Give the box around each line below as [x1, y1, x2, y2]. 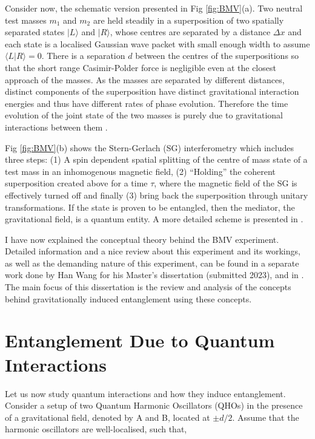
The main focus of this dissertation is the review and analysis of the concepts [5, 281, 291, 293]
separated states [5, 26, 65, 38]
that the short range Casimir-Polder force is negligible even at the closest [5, 61, 276, 73]
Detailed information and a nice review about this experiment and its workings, [5, 245, 300, 257]
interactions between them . [5, 120, 108, 133]
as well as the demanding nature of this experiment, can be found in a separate [5, 256, 299, 269]
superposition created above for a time [5, 177, 148, 189]
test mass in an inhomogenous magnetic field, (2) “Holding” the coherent [5, 165, 276, 177]
